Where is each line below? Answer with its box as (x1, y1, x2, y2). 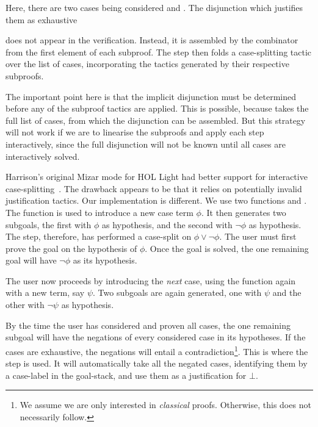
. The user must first (219, 230, 297, 243)
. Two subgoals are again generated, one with (93, 286, 262, 299)
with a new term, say (5, 286, 85, 299)
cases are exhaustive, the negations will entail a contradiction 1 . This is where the (5, 343, 308, 357)
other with (5, 298, 45, 311)
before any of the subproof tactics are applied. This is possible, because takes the (5, 102, 309, 115)
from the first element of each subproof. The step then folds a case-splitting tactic (5, 45, 312, 58)
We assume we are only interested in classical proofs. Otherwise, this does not (20, 398, 311, 411)
